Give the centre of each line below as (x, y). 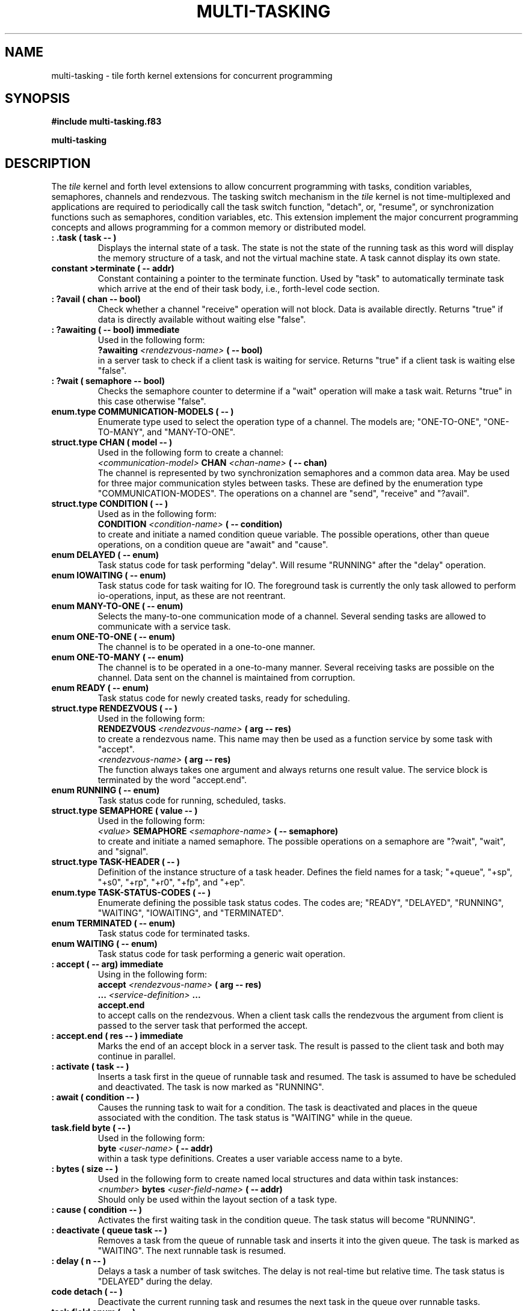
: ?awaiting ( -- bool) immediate (116, 330)
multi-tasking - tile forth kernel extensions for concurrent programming (192, 75)
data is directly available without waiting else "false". (202, 320)
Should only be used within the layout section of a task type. (217, 1200)
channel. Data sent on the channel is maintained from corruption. (227, 678)
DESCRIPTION (48, 163)
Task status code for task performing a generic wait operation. (221, 954)
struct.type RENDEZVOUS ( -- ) (115, 708)
